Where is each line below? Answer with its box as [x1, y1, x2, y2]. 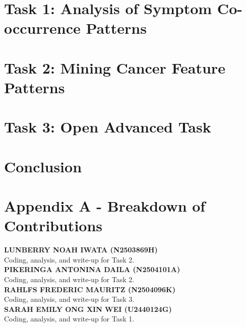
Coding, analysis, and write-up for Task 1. [4, 313, 135, 324]
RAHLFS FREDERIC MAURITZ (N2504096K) [4, 284, 175, 294]
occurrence [4, 18, 81, 38]
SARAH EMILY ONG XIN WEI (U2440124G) [4, 303, 172, 314]
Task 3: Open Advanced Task [4, 116, 211, 137]
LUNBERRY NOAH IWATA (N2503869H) [4, 244, 158, 255]
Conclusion [4, 156, 82, 176]
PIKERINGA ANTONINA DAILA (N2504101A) [4, 264, 180, 275]
